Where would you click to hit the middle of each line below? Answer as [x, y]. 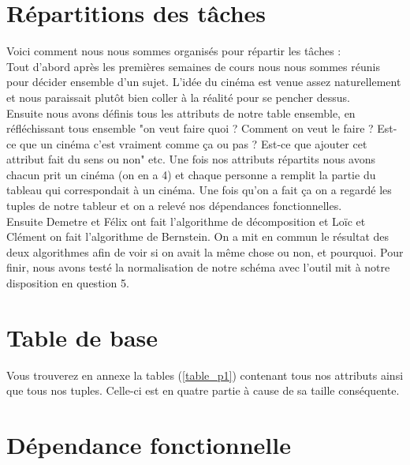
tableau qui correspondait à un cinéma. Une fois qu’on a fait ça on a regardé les [199, 190]
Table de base [82, 337]
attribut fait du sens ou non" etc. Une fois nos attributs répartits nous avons [191, 159]
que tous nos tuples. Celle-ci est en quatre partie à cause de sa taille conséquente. [203, 390]
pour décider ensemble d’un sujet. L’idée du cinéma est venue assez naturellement [204, 82]
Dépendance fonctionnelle [149, 445]
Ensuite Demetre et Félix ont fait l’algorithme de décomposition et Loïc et [186, 221]
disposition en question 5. [68, 283]
